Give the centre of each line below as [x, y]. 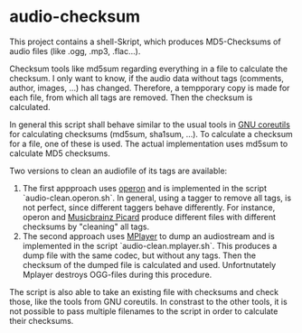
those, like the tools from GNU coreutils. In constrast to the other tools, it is [148, 301]
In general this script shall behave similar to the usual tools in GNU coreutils [150, 125]
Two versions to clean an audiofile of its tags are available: [118, 171]
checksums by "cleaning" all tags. [86, 227]
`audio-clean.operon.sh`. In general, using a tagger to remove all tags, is [157, 198]
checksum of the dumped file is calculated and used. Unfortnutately [149, 264]
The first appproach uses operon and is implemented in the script [144, 188]
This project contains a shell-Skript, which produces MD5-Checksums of [146, 42]
